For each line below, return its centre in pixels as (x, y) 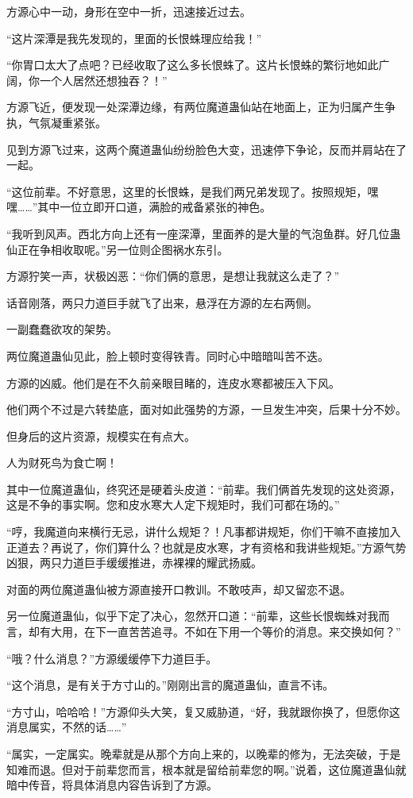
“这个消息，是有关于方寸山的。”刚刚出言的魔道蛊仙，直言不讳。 (170, 685)
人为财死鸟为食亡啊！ (62, 463)
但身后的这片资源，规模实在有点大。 (101, 436)
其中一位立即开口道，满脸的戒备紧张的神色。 (154, 207)
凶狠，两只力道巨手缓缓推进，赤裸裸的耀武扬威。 (134, 563)
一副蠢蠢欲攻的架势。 (62, 329)
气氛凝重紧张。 (67, 122)
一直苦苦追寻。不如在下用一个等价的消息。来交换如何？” (253, 632)
